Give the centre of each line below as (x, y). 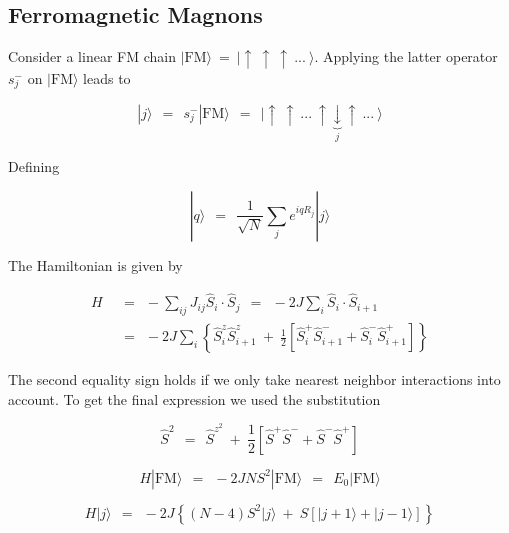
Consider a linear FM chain (92, 56)
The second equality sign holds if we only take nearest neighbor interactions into (254, 379)
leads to (107, 77)
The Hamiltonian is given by (95, 264)
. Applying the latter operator (406, 56)
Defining (34, 166)
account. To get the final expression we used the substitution (194, 398)
